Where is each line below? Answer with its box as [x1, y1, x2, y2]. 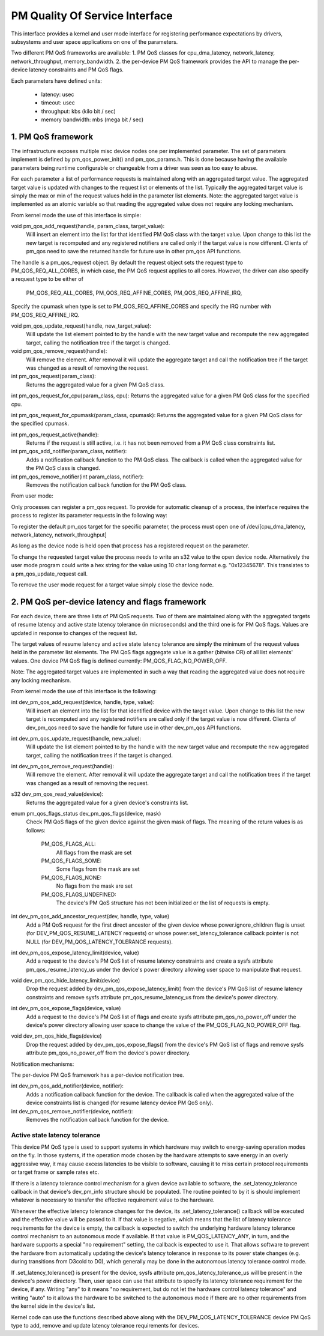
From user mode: [11, 492, 53, 499]
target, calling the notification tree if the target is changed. [26, 339, 170, 346]
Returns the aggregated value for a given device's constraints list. [26, 799, 189, 806]
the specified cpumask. [11, 420, 69, 427]
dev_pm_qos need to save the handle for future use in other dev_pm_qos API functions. [26, 724, 242, 731]
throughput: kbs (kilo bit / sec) [41, 107, 116, 115]
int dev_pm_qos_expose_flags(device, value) [11, 1005, 121, 1012]
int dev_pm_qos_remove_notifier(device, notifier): [11, 1107, 133, 1115]
